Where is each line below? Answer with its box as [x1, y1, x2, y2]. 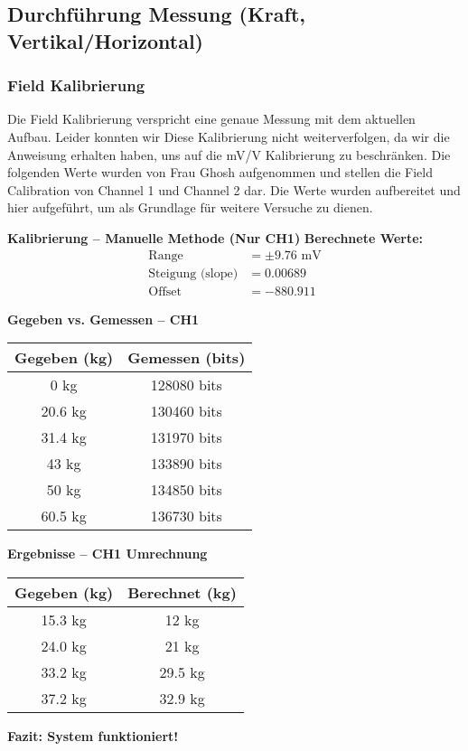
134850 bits [150, 479, 222, 501]
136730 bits [150, 505, 222, 527]
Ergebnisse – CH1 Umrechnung [7, 544, 208, 563]
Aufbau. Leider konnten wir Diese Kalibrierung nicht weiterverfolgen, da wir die [7, 127, 450, 146]
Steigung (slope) [148, 267, 239, 280]
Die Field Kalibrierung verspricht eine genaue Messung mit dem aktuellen [7, 109, 416, 128]
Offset [148, 285, 182, 298]
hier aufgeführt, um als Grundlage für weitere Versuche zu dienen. [7, 198, 373, 217]
